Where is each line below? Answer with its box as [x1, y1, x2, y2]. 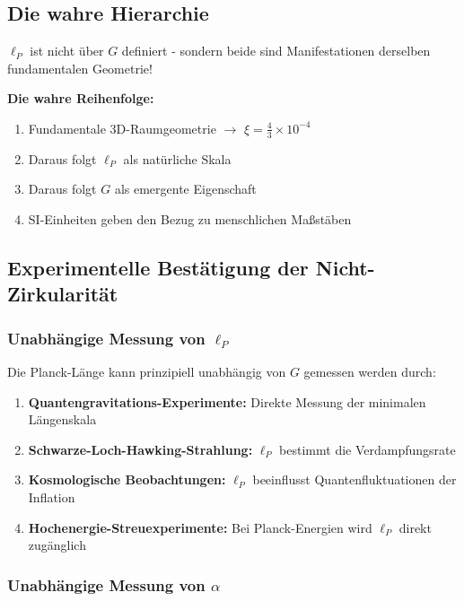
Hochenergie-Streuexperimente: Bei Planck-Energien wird [28, 518, 372, 536]
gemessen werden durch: [303, 361, 436, 380]
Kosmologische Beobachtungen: [28, 470, 226, 489]
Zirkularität [7, 280, 118, 308]
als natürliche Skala [123, 149, 232, 168]
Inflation [28, 487, 75, 506]
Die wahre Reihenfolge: [7, 89, 154, 108]
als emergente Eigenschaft [114, 179, 257, 198]
